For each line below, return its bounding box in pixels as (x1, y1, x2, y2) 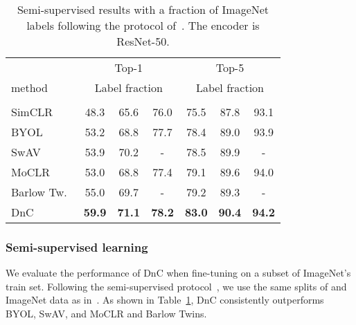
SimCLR (11, 104, 53, 120)
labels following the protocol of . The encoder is (26, 17, 260, 33)
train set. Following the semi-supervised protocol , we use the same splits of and (6, 279, 347, 293)
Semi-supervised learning (6, 238, 148, 255)
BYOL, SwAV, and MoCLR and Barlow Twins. (6, 306, 207, 320)
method (11, 80, 48, 95)
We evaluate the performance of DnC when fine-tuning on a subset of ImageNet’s (6, 266, 351, 280)
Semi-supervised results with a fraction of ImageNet (17, 1, 269, 17)
